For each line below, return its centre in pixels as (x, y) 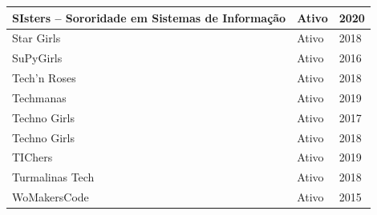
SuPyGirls (37, 58)
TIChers (32, 157)
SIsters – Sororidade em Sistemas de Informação (149, 17)
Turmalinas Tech (53, 177)
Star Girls (36, 38)
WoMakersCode (51, 197)
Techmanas (39, 97)
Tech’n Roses (44, 78)
